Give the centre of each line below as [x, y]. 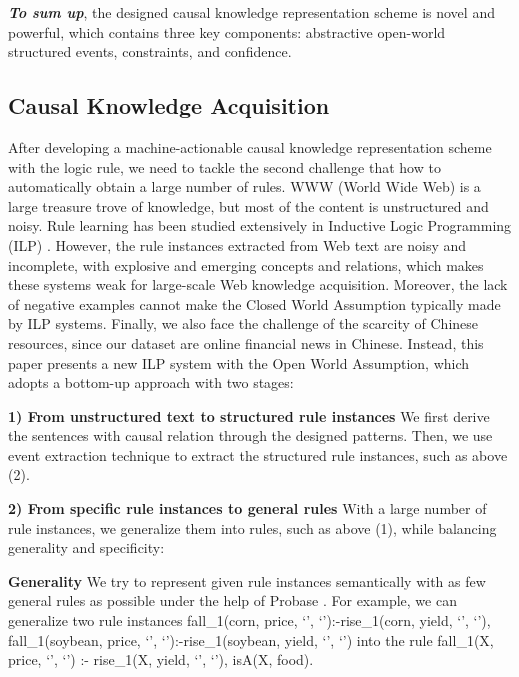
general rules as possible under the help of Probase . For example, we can [232, 600]
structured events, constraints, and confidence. [150, 51]
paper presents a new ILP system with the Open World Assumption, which [239, 362]
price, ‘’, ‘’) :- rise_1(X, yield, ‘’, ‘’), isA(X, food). [161, 659]
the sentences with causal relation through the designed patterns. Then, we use [250, 435]
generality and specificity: [86, 547]
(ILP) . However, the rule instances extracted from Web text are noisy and [237, 244]
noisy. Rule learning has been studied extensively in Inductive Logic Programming [260, 225]
